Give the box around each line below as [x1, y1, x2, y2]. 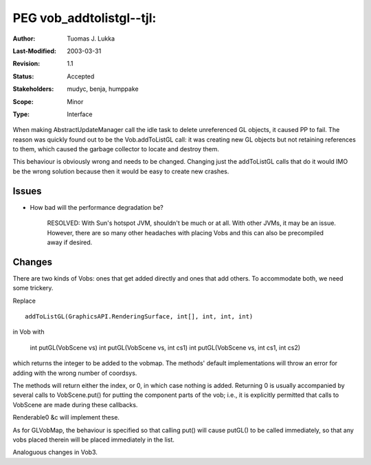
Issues [12, 185, 42, 197]
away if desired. [47, 238, 93, 246]
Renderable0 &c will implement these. [12, 413, 120, 422]
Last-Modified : [12, 47, 56, 55]
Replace [12, 296, 36, 305]
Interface [67, 110, 93, 118]
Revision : [12, 59, 41, 68]
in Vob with [12, 327, 45, 336]
